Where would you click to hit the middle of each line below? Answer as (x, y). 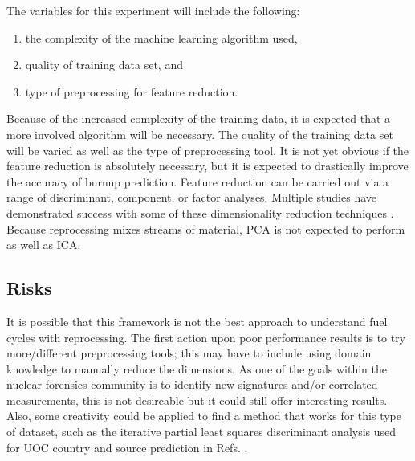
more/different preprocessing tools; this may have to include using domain (189, 353)
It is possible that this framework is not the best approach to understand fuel (197, 321)
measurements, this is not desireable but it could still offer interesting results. (197, 400)
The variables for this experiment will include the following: (153, 10)
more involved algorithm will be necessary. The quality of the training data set (200, 134)
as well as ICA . (44, 245)
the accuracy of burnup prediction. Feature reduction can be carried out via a (198, 181)
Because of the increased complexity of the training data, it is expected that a (199, 118)
